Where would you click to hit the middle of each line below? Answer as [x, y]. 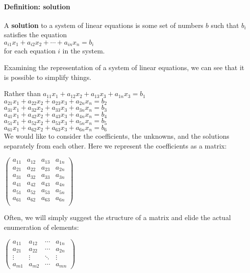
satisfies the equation [36, 35]
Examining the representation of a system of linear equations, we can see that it [124, 67]
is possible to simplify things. [48, 77]
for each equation [30, 51]
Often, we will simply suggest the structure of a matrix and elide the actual [117, 217]
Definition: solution [37, 6]
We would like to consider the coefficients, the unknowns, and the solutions [117, 136]
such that [225, 25]
